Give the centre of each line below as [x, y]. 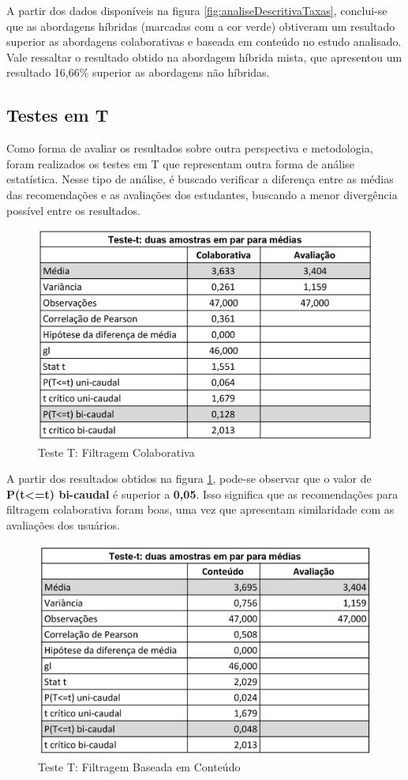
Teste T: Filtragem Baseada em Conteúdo [139, 766]
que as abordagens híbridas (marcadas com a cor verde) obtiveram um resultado [201, 26]
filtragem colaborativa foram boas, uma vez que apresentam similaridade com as [200, 509]
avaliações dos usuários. [63, 525]
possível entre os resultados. [74, 210]
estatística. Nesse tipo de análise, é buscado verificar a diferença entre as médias [200, 179]
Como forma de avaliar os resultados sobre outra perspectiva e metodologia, [190, 148]
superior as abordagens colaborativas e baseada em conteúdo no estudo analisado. [204, 41]
